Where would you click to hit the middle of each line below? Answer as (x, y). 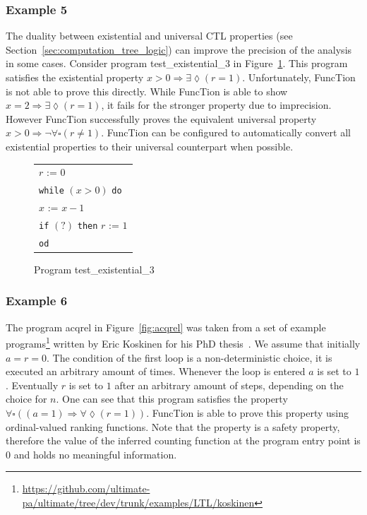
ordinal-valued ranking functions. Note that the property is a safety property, (173, 426)
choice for (26, 399)
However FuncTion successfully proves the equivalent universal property (161, 118)
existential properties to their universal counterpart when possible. (150, 146)
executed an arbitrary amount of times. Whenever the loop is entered (156, 371)
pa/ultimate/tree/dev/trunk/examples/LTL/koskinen (138, 502)
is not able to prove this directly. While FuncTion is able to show (147, 91)
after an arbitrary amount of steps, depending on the (229, 385)
